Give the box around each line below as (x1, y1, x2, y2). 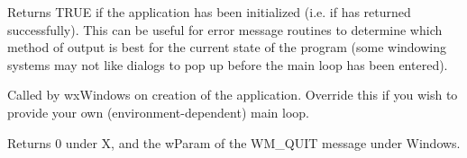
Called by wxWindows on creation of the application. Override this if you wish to (7, 85, 458, 104)
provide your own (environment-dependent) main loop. (7, 102, 309, 121)
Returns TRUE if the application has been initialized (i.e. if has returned (7, 3, 411, 21)
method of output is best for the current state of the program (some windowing (7, 38, 447, 57)
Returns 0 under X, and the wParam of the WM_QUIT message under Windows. (7, 133, 461, 152)
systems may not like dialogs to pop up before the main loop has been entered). (7, 55, 448, 74)
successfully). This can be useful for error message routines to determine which (7, 20, 443, 39)
